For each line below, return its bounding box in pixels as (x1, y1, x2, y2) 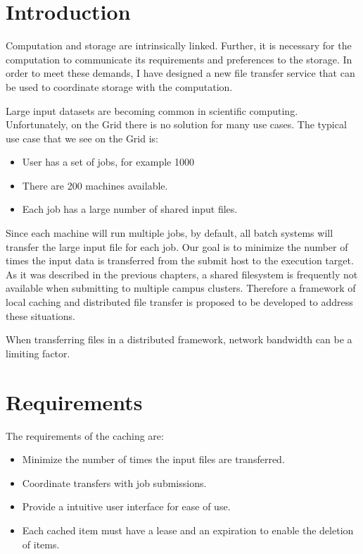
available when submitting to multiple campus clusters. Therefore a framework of (6, 281, 356, 295)
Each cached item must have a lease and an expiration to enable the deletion (22, 522, 354, 537)
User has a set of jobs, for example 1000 (22, 154, 194, 169)
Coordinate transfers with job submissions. (22, 475, 207, 490)
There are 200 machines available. (22, 178, 168, 192)
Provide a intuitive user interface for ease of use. (22, 499, 231, 514)
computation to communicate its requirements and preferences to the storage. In (6, 51, 352, 66)
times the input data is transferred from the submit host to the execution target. (6, 253, 354, 268)
